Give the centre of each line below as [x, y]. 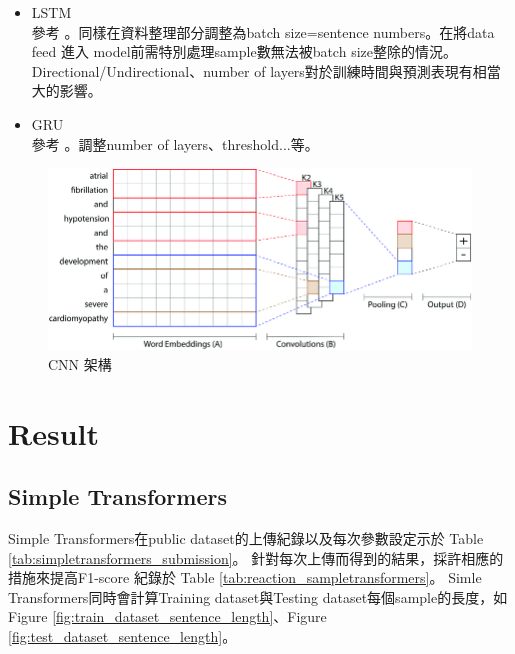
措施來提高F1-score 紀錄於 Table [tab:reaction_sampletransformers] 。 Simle [245, 577]
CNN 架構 [80, 363]
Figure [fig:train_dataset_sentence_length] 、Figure [167, 616]
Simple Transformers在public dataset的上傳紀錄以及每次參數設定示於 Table [246, 537]
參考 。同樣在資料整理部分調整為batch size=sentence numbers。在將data [263, 31]
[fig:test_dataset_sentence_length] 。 [122, 635]
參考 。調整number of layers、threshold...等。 [175, 143]
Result [53, 432]
